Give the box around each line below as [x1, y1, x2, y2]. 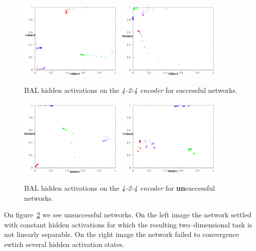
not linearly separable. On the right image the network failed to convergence [4, 229, 239, 239]
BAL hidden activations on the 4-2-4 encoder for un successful [24, 182, 215, 193]
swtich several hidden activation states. [4, 238, 125, 249]
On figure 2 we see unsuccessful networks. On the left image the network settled [4, 209, 251, 220]
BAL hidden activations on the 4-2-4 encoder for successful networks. [24, 84, 237, 95]
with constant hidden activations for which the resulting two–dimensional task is [4, 219, 252, 229]
